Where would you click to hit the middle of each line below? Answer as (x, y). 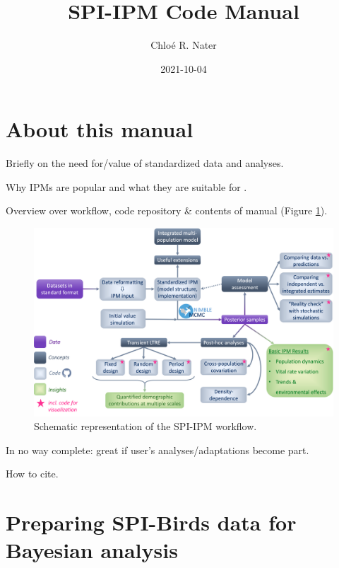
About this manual (100, 129)
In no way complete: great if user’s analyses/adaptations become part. (157, 450)
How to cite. (32, 474)
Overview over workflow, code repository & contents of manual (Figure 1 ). (167, 210)
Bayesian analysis (92, 550)
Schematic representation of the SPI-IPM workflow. (145, 426)
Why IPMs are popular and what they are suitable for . (126, 186)
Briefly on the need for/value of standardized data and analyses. (145, 163)
